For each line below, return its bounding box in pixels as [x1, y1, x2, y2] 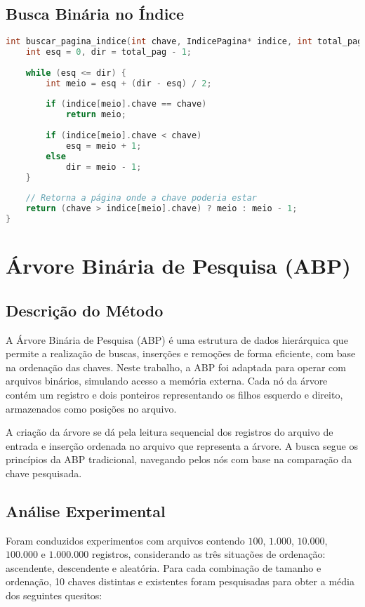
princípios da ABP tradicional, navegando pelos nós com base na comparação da [6, 452, 352, 467]
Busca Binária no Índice [6, 3, 185, 25]
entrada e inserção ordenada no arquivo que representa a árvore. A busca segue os [6, 438, 358, 453]
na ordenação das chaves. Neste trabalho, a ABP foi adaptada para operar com [6, 359, 346, 374]
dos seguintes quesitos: [6, 588, 102, 603]
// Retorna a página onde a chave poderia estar [25, 193, 257, 204]
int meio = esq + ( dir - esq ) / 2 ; [46, 78, 212, 88]
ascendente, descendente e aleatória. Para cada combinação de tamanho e [6, 560, 321, 575]
